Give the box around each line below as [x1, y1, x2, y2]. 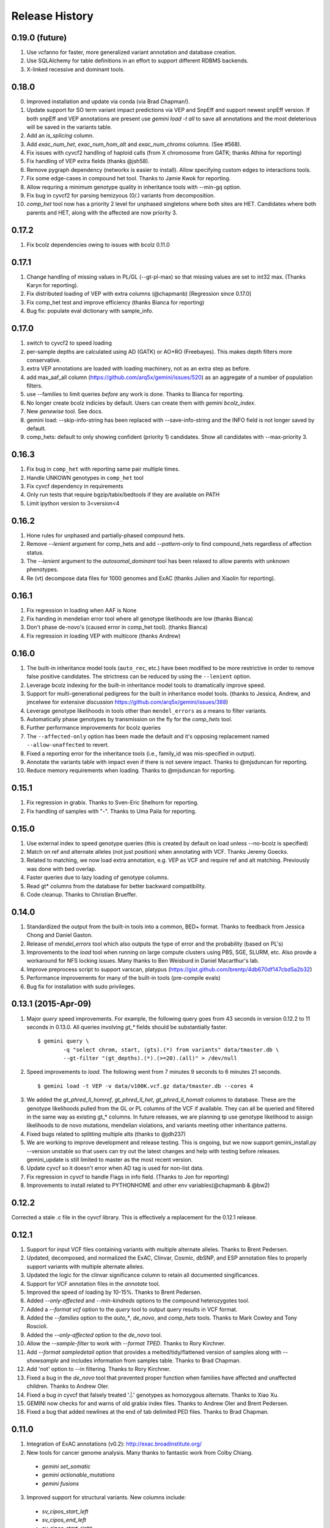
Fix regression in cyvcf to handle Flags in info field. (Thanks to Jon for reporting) [26, 1173, 229, 1180]
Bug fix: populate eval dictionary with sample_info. [26, 307, 154, 315]
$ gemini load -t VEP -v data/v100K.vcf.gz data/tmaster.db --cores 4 [37, 1082, 254, 1089]
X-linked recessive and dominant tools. [26, 65, 125, 73]
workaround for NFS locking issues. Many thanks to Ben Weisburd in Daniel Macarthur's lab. [26, 957, 260, 964]
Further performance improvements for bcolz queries [26, 724, 161, 732]
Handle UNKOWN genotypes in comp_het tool [26, 474, 144, 481]
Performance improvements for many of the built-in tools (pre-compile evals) [26, 974, 221, 982]
